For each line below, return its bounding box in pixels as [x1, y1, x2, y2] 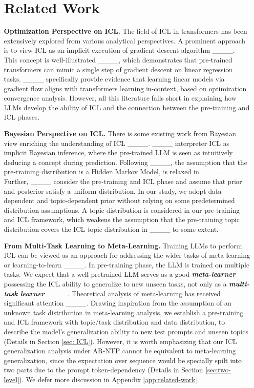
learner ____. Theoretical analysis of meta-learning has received [20, 288, 221, 298]
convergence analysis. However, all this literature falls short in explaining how [4, 93, 236, 103]
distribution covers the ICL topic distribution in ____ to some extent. [4, 224, 219, 234]
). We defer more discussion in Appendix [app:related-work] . [19, 374, 199, 384]
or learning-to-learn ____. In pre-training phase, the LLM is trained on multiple [4, 259, 250, 269]
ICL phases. [4, 112, 40, 122]
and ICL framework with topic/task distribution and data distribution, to [4, 317, 225, 327]
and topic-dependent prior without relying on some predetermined [37, 195, 235, 205]
